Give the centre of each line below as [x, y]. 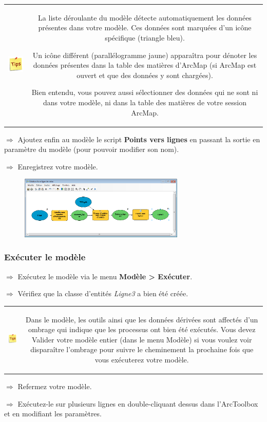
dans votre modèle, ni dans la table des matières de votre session [145, 102]
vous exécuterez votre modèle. [142, 360]
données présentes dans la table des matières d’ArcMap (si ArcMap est [145, 65]
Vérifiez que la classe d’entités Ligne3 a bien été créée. [103, 293]
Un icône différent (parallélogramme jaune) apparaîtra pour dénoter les [145, 55]
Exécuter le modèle [45, 257]
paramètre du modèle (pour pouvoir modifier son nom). [92, 149]
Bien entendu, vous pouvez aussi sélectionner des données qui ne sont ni [145, 92]
